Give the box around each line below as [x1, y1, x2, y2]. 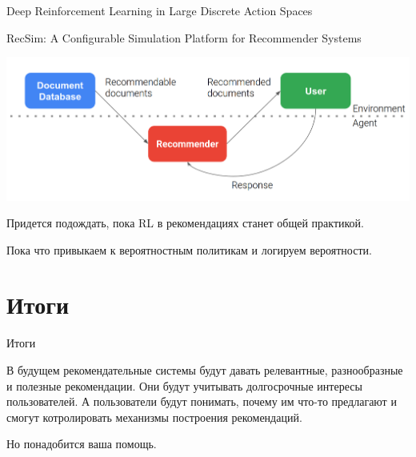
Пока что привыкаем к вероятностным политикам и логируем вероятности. [6, 241, 372, 258]
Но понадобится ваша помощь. [6, 435, 157, 452]
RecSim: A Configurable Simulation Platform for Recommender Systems [6, 29, 362, 46]
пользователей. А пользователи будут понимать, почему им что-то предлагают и [6, 393, 397, 410]
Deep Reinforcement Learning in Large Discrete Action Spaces [6, 2, 313, 18]
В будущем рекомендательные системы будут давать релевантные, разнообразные [6, 362, 403, 379]
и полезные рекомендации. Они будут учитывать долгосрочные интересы [6, 377, 362, 394]
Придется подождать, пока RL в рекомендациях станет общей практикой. [6, 214, 364, 231]
